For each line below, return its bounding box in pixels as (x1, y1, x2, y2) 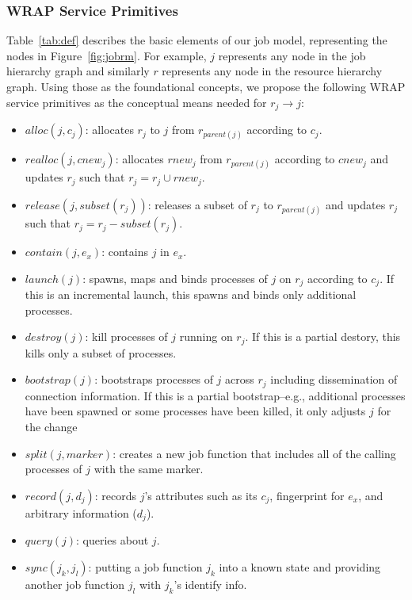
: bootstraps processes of (94, 371, 213, 388)
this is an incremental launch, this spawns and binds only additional (25, 286, 357, 303)
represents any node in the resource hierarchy (162, 63, 383, 79)
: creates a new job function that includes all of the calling (113, 445, 396, 461)
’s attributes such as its (144, 487, 257, 503)
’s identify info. (174, 575, 247, 592)
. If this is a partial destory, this (245, 328, 401, 345)
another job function (25, 575, 125, 592)
